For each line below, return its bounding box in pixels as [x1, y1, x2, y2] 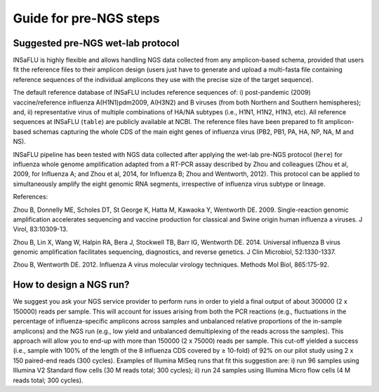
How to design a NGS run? [13, 279, 130, 291]
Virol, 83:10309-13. [13, 225, 68, 234]
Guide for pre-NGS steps [13, 11, 160, 26]
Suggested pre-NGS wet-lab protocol [13, 37, 180, 49]
